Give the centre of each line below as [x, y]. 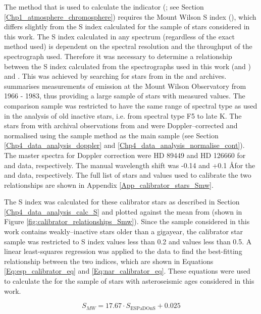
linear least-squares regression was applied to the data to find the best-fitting [123, 251]
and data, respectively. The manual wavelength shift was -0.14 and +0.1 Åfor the [130, 165]
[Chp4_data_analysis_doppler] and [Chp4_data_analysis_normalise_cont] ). [124, 145]
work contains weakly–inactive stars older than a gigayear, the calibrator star [124, 231]
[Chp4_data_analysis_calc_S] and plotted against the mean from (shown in [123, 211]
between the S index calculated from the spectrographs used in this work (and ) [127, 66]
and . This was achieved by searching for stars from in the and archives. [115, 76]
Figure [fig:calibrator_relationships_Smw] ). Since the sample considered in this [127, 221]
